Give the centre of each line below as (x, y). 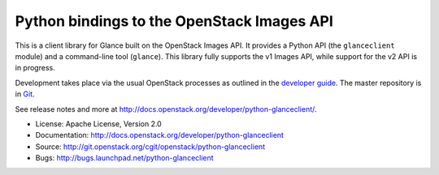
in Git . (25, 94)
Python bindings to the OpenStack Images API (174, 21)
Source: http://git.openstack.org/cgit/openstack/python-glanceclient (150, 147)
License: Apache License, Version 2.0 (98, 124)
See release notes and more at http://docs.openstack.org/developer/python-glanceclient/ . (166, 109)
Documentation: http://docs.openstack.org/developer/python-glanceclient (160, 135)
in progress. (35, 68)
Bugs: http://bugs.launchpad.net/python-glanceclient (125, 158)
